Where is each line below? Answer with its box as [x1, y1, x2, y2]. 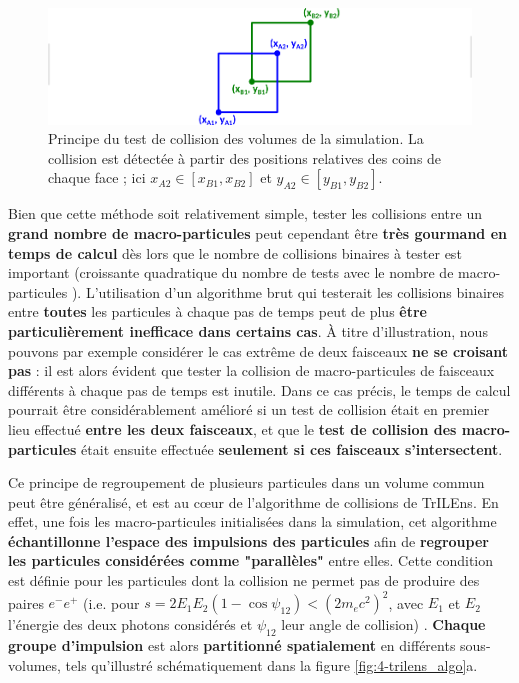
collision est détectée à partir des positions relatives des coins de [48, 147, 442, 168]
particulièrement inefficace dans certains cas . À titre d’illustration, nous [8, 320, 488, 341]
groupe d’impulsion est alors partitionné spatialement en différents [8, 634, 456, 655]
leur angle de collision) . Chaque [281, 614, 486, 635]
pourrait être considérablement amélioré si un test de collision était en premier [8, 399, 490, 420]
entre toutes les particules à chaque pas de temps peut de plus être [8, 301, 427, 322]
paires [8, 592, 44, 613]
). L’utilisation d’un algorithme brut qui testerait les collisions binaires [71, 281, 505, 302]
